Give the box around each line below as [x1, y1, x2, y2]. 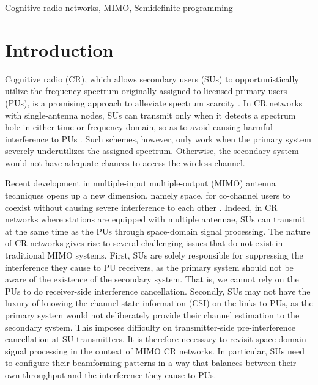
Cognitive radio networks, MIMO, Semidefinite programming [5, 1, 233, 13]
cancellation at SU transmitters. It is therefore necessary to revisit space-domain [5, 332, 306, 345]
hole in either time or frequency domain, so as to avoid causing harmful [5, 120, 273, 133]
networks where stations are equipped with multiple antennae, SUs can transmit [5, 213, 306, 226]
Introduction [5, 37, 114, 62]
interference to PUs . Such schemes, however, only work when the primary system [5, 132, 311, 145]
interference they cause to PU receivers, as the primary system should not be [5, 260, 294, 273]
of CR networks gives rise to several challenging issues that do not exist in [5, 237, 283, 249]
